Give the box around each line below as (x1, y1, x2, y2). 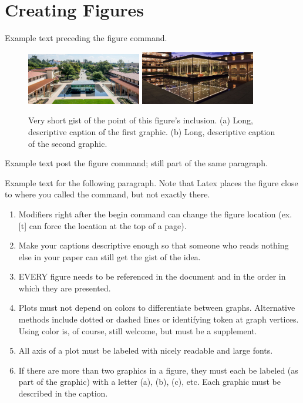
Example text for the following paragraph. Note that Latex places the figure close (5, 176, 298, 189)
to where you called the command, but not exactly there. (5, 188, 210, 200)
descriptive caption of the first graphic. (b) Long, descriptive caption (28, 125, 275, 137)
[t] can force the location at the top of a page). (18, 219, 187, 231)
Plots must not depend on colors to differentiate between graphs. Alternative (18, 301, 295, 314)
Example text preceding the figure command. (5, 32, 167, 44)
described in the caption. (18, 387, 108, 399)
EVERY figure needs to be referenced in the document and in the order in (18, 270, 286, 283)
